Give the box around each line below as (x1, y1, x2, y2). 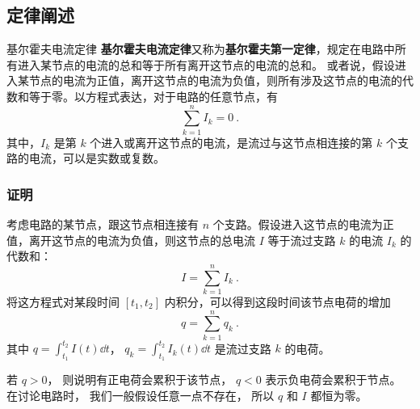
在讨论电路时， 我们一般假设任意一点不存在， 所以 (6, 387, 275, 404)
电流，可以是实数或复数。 (28, 150, 165, 167)
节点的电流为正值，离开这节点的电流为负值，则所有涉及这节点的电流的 (28, 72, 402, 89)
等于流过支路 (267, 231, 336, 248)
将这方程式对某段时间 (6, 293, 120, 310)
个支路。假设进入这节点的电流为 (212, 216, 383, 233)
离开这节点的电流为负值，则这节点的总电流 (28, 231, 255, 248)
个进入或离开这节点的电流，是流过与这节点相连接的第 (90, 133, 373, 150)
